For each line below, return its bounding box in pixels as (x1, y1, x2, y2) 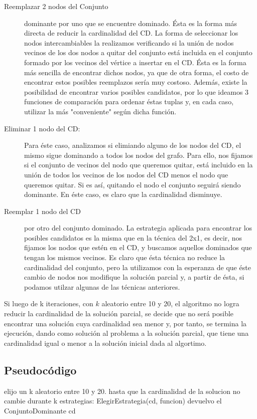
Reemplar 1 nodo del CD (4, 205, 81, 216)
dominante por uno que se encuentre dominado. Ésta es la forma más (24, 18, 237, 28)
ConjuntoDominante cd (4, 405, 76, 415)
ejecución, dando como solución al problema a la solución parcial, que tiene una (4, 328, 249, 338)
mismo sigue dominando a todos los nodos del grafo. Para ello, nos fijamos (24, 149, 253, 160)
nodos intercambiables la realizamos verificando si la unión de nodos (24, 37, 234, 48)
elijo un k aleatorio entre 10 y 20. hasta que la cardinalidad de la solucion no (4, 385, 240, 396)
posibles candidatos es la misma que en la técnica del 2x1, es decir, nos (24, 232, 242, 243)
